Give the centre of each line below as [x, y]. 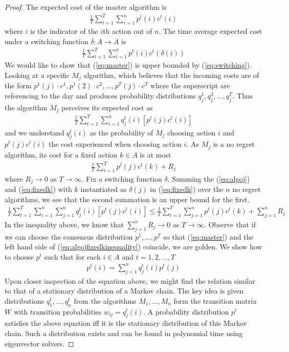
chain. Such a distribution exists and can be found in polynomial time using [124, 333]
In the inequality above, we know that [64, 224]
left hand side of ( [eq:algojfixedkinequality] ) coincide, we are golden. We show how [134, 247]
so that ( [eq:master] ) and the [208, 236]
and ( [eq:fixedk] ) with [38, 189]
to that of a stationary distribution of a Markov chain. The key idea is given [124, 291]
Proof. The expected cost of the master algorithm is [86, 7]
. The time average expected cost [210, 31]
